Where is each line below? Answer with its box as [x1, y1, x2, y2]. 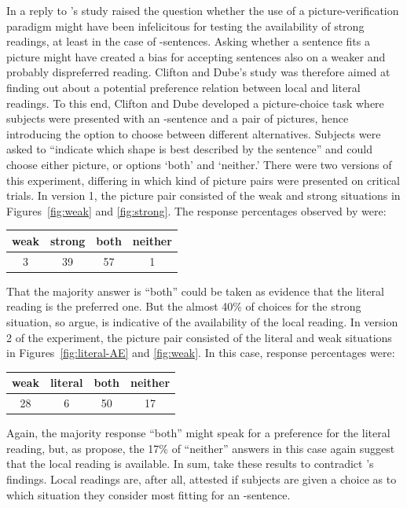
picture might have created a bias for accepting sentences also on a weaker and [6, 48, 386, 64]
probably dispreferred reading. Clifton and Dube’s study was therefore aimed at [6, 64, 390, 80]
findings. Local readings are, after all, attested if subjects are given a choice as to [6, 470, 397, 487]
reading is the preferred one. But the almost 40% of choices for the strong [6, 298, 361, 315]
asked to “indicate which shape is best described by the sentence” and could [6, 141, 372, 157]
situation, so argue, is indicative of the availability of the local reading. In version [6, 313, 398, 329]
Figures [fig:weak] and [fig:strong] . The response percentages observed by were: [6, 202, 387, 219]
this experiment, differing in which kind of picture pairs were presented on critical [6, 171, 401, 188]
